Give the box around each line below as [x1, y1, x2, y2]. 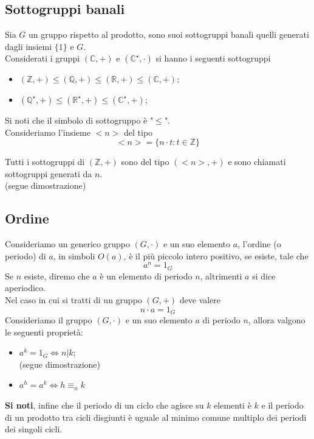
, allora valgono [248, 314, 305, 326]
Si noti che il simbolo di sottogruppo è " [5, 113, 154, 126]
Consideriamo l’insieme [5, 125, 90, 138]
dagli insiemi [5, 40, 52, 52]
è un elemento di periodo [100, 269, 193, 282]
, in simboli [53, 249, 95, 262]
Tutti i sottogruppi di [5, 155, 85, 168]
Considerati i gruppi [5, 52, 80, 65]
